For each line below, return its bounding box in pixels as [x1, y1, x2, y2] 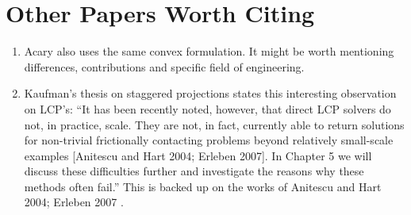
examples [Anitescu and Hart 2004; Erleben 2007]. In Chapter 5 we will [24, 147, 372, 163]
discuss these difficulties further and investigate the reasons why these [24, 163, 364, 179]
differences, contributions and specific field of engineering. [24, 58, 305, 75]
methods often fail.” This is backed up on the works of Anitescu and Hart [24, 178, 382, 194]
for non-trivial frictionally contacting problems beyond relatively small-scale [24, 132, 394, 148]
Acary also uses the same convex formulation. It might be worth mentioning [24, 43, 394, 60]
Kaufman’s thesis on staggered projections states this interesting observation [24, 85, 397, 102]
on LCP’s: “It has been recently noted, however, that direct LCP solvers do [24, 100, 391, 117]
